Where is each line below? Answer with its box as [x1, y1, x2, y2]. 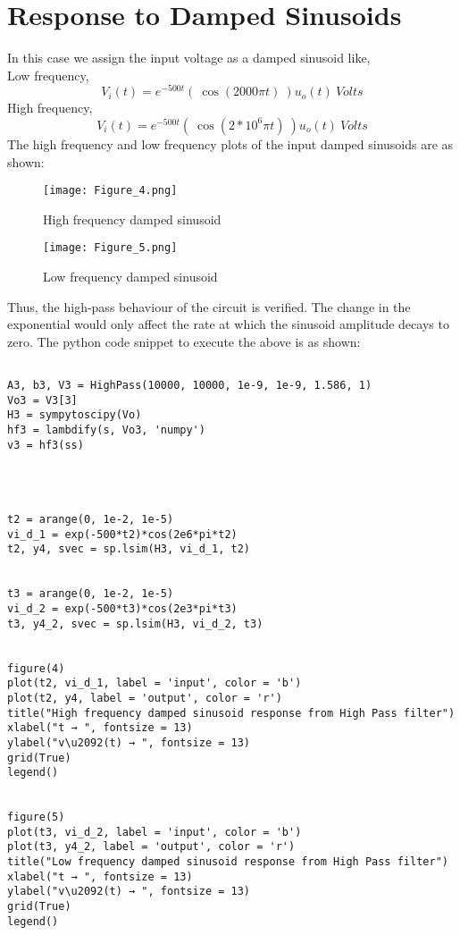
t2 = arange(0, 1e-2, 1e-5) [7, 513, 174, 526]
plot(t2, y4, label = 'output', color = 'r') [7, 691, 282, 704]
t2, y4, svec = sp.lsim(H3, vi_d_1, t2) [7, 543, 251, 556]
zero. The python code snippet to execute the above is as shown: [7, 332, 361, 350]
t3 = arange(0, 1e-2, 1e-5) [7, 587, 174, 601]
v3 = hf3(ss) [7, 438, 84, 451]
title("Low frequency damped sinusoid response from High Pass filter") [7, 855, 448, 869]
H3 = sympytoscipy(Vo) [7, 409, 142, 422]
